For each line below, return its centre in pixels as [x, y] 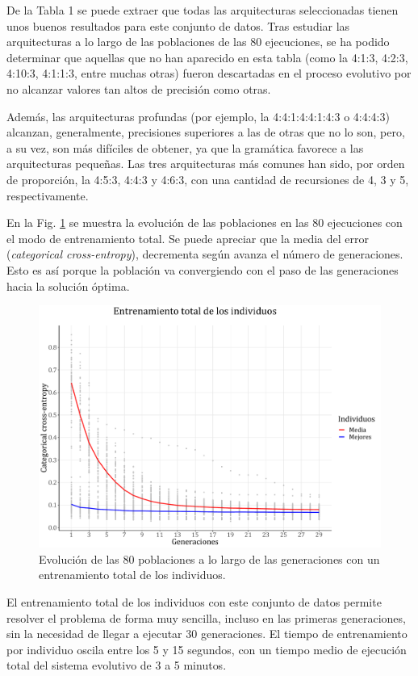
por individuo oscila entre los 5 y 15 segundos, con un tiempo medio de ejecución [207, 649]
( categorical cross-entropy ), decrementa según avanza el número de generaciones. [205, 254]
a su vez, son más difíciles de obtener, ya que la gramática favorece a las [185, 147]
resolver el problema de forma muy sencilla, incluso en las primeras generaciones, [206, 617]
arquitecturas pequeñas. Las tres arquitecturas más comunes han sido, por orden [206, 164]
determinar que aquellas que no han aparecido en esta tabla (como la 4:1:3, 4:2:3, [207, 57]
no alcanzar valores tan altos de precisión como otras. [139, 88]
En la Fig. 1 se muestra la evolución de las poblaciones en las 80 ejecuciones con [205, 223]
